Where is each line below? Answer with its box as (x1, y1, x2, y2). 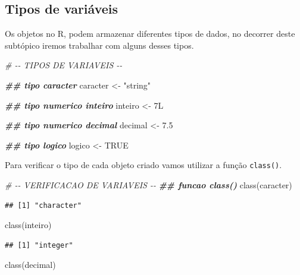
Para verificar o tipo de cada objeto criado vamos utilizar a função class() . (5, 159, 282, 171)
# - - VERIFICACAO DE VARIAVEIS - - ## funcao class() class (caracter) (5, 179, 292, 191)
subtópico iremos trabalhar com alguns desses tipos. (5, 39, 194, 51)
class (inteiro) (5, 219, 52, 231)
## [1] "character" (5, 201, 82, 210)
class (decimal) (5, 258, 56, 271)
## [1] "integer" (5, 241, 73, 249)
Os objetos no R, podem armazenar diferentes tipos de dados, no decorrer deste (5, 27, 295, 40)
